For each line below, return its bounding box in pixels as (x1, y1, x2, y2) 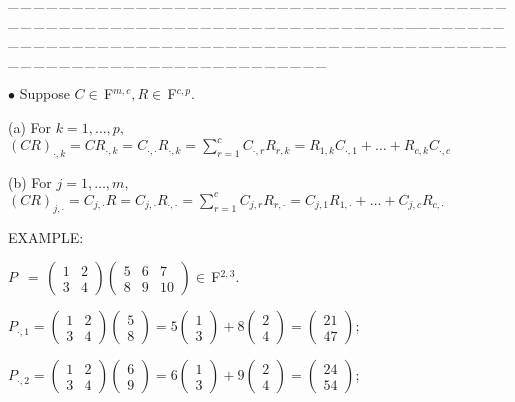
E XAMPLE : (8, 226, 84, 247)
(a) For (8, 116, 52, 137)
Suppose (19, 83, 70, 104)
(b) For (8, 171, 52, 192)
